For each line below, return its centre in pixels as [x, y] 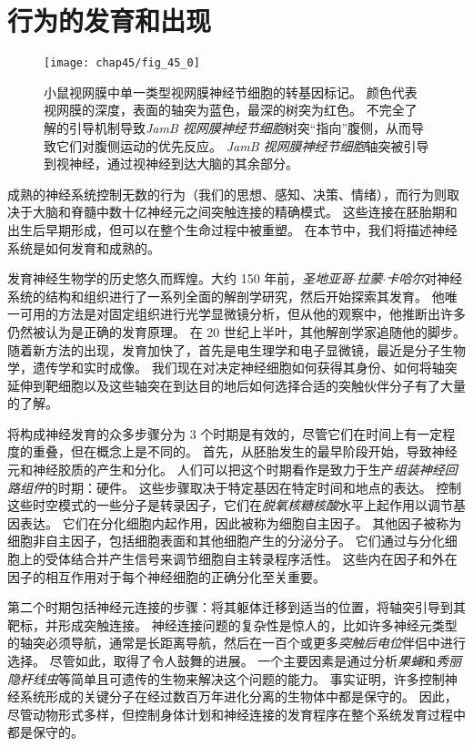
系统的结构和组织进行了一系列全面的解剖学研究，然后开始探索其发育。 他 [226, 296]
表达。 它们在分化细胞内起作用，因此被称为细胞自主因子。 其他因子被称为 [241, 522]
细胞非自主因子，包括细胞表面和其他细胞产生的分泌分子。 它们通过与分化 [226, 541]
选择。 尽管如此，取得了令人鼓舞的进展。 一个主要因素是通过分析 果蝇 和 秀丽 [235, 660]
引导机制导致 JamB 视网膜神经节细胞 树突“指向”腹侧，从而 [240, 127]
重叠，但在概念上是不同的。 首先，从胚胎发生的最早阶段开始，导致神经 [245, 451]
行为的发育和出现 [110, 20]
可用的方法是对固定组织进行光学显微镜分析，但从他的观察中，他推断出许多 [242, 314]
